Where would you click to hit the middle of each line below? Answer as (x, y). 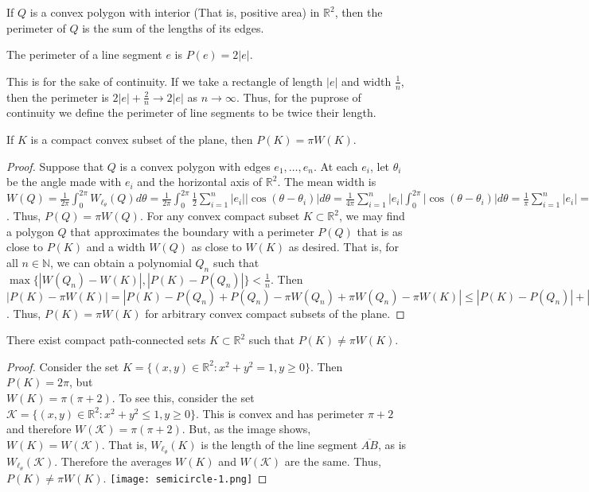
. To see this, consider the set (183, 398)
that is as (380, 231)
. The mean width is (327, 182)
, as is (392, 444)
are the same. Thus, (333, 461)
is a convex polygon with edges (195, 166)
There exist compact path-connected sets (106, 340)
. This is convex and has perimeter (280, 413)
